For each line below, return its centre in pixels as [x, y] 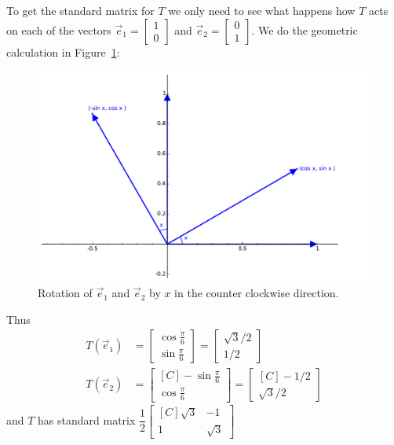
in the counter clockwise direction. [257, 293]
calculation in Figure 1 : [63, 51]
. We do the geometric [305, 29]
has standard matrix [87, 419]
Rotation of [65, 293]
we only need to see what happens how [262, 10]
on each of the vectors [59, 29]
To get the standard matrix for [80, 10]
